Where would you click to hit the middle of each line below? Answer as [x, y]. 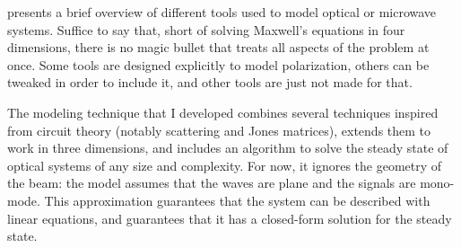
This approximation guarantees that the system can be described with [237, 200]
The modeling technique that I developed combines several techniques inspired [223, 112]
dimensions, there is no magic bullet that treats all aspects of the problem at [218, 47]
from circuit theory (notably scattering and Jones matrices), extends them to [219, 130]
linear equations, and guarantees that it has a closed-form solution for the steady [230, 218]
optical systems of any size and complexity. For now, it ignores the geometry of [225, 165]
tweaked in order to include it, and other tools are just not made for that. [210, 82]
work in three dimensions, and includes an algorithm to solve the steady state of [228, 148]
